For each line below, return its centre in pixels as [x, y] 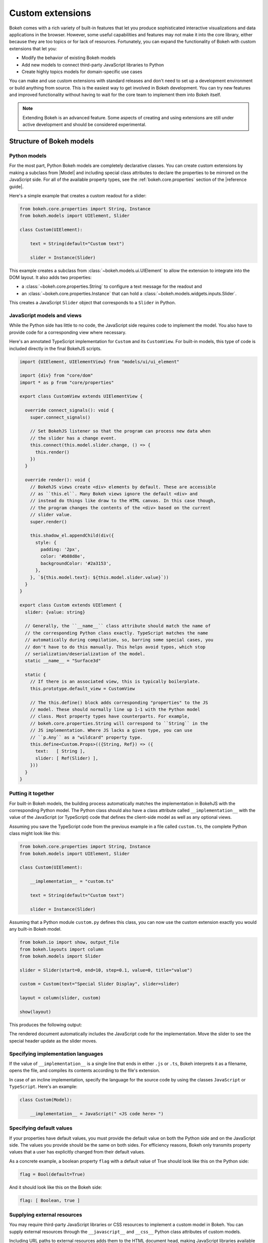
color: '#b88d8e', [63, 556]
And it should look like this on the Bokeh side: [56, 1187]
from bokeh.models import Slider [60, 956]
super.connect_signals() [60, 417]
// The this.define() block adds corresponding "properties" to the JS [119, 703]
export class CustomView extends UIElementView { [81, 396]
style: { [46, 542]
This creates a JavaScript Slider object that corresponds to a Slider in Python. [93, 303]
